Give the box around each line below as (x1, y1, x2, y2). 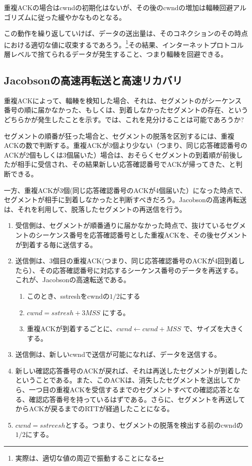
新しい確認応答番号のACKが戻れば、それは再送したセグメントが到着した (15, 365, 248, 375)
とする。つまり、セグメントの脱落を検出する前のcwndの (65, 419, 243, 430)
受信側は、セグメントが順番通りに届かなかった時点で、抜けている (15, 220, 226, 230)
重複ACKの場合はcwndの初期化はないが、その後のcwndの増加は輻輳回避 (4, 2, 233, 12)
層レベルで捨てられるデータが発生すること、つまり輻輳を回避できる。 (4, 49, 228, 59)
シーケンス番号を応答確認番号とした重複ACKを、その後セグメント (35, 229, 248, 240)
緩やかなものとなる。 (58, 12, 126, 22)
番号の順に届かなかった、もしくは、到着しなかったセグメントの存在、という (4, 105, 248, 115)
